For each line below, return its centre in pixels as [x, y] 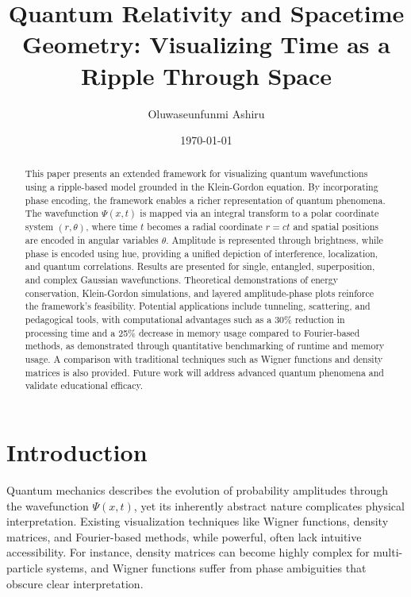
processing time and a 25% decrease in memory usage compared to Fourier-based [192, 332]
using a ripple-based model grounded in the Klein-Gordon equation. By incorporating [202, 187]
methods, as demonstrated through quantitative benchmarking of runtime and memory [205, 346]
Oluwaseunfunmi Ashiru [206, 113]
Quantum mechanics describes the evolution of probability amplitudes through [198, 489]
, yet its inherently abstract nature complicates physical [269, 505]
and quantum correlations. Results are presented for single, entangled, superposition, [200, 266]
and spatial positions [336, 227]
